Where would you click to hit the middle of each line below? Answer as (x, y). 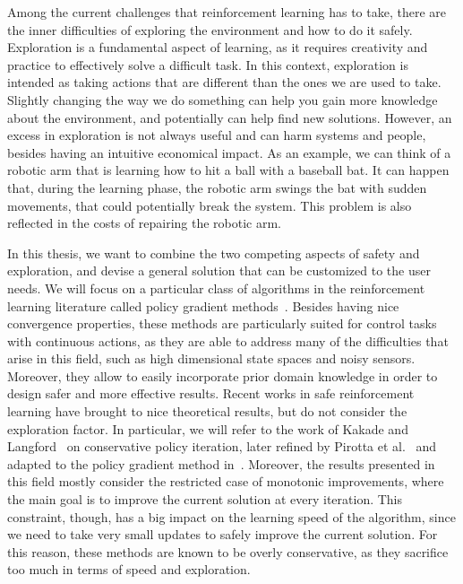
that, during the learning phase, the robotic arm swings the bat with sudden (217, 187)
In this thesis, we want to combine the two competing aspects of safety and (214, 253)
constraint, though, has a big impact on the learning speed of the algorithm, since (231, 516)
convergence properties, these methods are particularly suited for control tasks (222, 323)
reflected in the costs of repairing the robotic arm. (145, 223)
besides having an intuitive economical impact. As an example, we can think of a (229, 152)
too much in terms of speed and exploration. (129, 569)
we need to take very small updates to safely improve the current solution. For (223, 534)
